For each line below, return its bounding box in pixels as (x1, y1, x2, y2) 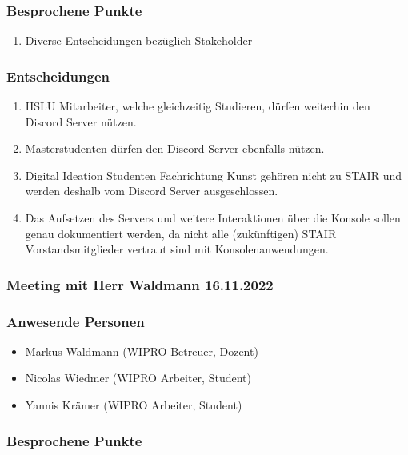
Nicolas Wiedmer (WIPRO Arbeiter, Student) (25, 369, 251, 386)
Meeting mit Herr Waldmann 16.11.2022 (6, 274, 274, 294)
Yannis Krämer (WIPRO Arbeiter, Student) (25, 397, 242, 413)
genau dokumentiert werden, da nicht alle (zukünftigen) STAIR (25, 225, 337, 241)
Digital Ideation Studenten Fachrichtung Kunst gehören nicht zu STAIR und (25, 166, 402, 183)
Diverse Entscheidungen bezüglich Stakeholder (25, 32, 253, 49)
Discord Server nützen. (25, 113, 137, 130)
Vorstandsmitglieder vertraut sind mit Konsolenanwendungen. (25, 241, 329, 257)
